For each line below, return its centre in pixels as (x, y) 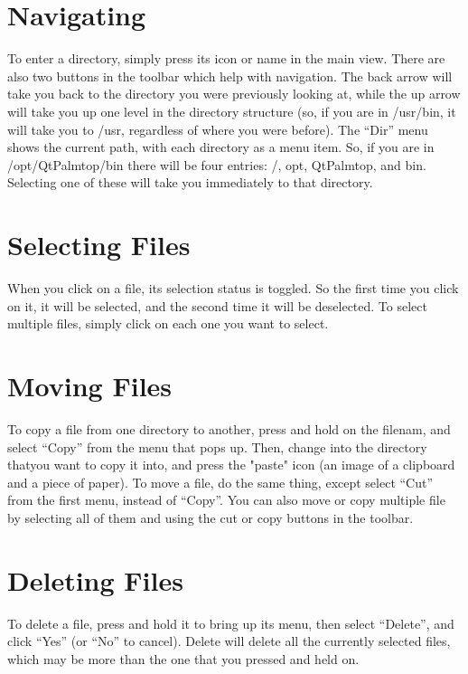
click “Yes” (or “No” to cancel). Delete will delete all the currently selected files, (229, 641)
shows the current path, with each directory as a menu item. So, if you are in (221, 147)
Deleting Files (95, 579)
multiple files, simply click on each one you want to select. (168, 323)
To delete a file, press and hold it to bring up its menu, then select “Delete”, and (231, 623)
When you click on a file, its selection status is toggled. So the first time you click (233, 288)
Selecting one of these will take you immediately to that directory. (190, 182)
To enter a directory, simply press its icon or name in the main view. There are (226, 58)
